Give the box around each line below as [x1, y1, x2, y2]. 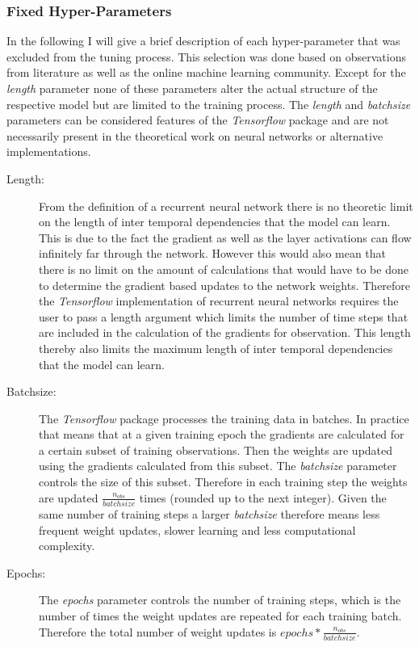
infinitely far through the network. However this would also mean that [39, 245, 387, 262]
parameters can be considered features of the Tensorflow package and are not [6, 111, 389, 128]
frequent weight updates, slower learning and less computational [39, 521, 356, 538]
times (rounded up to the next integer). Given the [139, 489, 387, 506]
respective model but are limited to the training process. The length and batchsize [6, 95, 411, 112]
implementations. [6, 143, 91, 160]
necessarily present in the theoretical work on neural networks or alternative [6, 127, 383, 144]
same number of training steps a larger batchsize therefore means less [39, 505, 380, 522]
